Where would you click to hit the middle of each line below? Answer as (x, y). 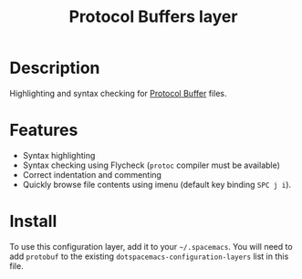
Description (55, 68)
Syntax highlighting (59, 155)
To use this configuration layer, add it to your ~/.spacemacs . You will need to (151, 246)
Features (44, 130)
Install (33, 222)
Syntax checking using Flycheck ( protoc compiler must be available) (151, 165)
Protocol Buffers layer (153, 17)
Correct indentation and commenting (92, 174)
